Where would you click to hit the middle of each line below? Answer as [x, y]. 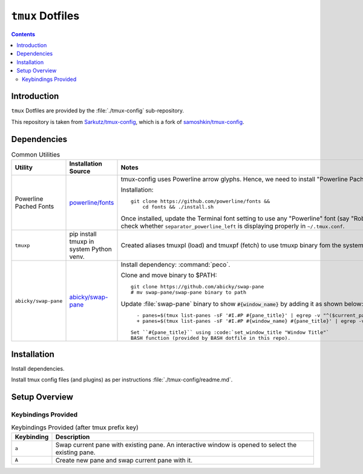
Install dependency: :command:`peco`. [175, 265]
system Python [90, 249]
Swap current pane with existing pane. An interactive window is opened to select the [176, 444]
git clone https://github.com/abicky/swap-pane [197, 287]
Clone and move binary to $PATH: [169, 275]
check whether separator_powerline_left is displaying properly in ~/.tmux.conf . [233, 226]
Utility [24, 167]
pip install [83, 234]
